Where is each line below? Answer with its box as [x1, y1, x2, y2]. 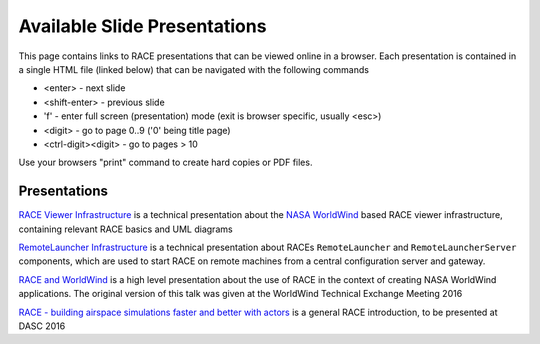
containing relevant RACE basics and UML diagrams [18, 223, 234, 235]
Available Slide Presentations [18, 15, 267, 37]
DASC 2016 [18, 320, 66, 332]
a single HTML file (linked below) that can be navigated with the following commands [18, 63, 370, 75]
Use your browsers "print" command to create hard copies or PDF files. [18, 156, 313, 169]
